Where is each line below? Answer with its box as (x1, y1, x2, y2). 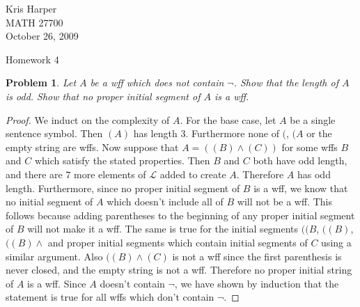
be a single (290, 112, 336, 127)
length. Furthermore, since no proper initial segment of (6, 180, 240, 195)
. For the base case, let (180, 112, 276, 127)
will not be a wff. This (237, 194, 332, 209)
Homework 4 (6, 52, 59, 66)
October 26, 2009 (6, 29, 79, 43)
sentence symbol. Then (6, 126, 103, 141)
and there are (6, 166, 63, 181)
